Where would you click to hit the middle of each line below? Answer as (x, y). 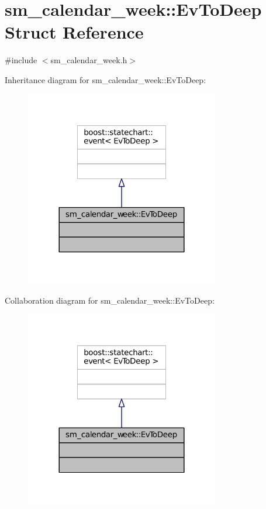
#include (21, 60)
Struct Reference (74, 32)
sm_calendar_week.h (89, 60)
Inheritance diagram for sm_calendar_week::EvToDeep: (106, 79)
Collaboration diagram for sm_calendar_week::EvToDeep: (110, 300)
